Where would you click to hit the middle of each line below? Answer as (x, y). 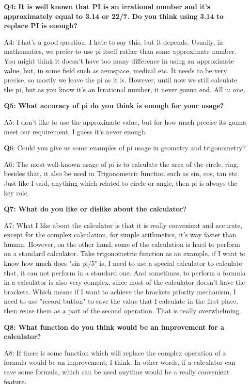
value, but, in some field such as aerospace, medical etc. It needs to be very (116, 70)
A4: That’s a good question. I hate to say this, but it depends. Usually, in (113, 41)
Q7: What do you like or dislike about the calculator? (95, 209)
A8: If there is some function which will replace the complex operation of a (115, 352)
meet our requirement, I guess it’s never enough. (76, 131)
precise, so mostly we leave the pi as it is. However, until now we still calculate (121, 80)
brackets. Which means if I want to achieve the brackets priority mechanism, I (120, 291)
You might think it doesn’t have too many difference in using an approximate (119, 60)
